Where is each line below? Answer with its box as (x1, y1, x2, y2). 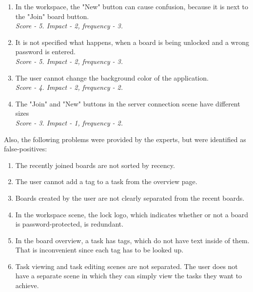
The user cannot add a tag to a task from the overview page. (15, 176, 197, 187)
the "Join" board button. (15, 11, 89, 21)
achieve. (15, 280, 39, 291)
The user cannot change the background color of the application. (15, 72, 209, 83)
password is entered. (15, 46, 76, 57)
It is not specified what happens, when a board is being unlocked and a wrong (15, 37, 249, 47)
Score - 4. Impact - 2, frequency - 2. (15, 82, 123, 92)
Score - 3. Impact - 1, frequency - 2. (15, 117, 123, 127)
